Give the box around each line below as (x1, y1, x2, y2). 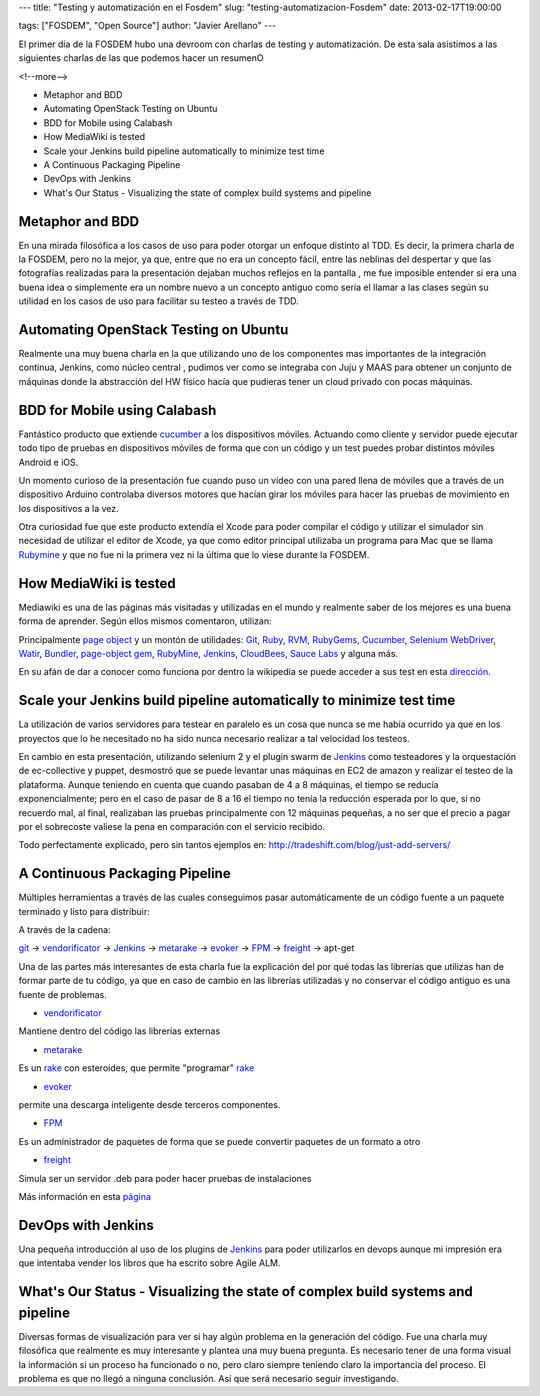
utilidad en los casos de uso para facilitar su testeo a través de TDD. (18, 295, 299, 307)
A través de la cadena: (18, 924, 111, 936)
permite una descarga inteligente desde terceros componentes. (18, 1098, 281, 1110)
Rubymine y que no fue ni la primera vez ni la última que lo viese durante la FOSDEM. (18, 548, 370, 560)
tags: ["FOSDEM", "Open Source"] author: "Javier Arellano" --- (18, 20, 277, 32)
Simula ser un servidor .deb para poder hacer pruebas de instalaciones (18, 1172, 312, 1184)
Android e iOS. (18, 456, 79, 468)
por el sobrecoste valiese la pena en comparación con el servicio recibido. (18, 820, 326, 832)
